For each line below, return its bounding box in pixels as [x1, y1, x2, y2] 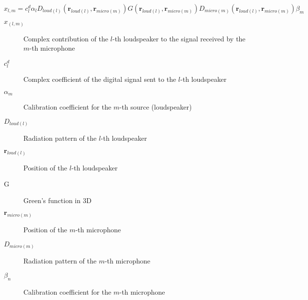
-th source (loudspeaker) [119, 101, 192, 112]
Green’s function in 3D [23, 195, 92, 205]
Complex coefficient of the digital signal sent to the [23, 74, 176, 84]
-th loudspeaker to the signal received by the [112, 33, 246, 43]
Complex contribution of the [23, 33, 108, 43]
